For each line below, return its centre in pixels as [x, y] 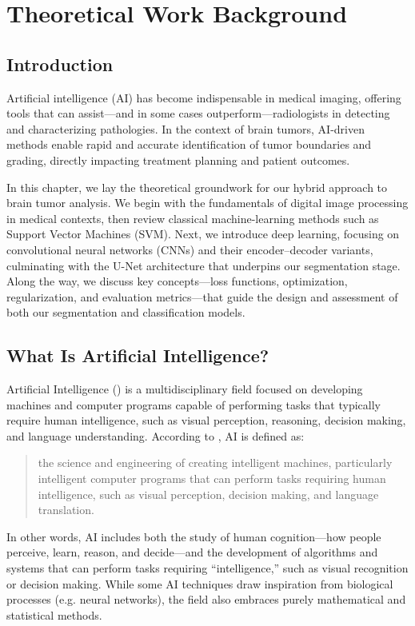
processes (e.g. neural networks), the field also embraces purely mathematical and [206, 599]
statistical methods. [54, 614]
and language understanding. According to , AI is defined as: [156, 435]
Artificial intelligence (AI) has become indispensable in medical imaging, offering [204, 97]
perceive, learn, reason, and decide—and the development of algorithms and [192, 552]
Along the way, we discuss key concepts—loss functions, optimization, [177, 281]
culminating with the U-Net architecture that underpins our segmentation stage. [204, 265]
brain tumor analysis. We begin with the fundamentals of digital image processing [207, 203]
